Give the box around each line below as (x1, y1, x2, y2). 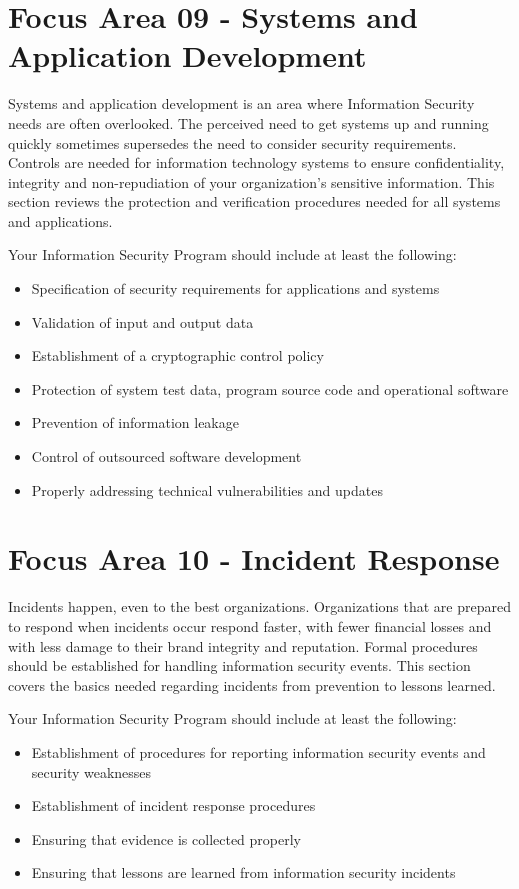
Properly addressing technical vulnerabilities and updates (31, 479, 383, 500)
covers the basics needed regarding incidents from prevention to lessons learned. (8, 674, 496, 695)
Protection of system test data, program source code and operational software (31, 378, 509, 399)
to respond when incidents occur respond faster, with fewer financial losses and (8, 615, 492, 636)
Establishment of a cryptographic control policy (31, 345, 324, 366)
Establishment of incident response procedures (31, 795, 316, 816)
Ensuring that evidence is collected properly (31, 828, 302, 849)
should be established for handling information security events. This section (8, 655, 471, 676)
